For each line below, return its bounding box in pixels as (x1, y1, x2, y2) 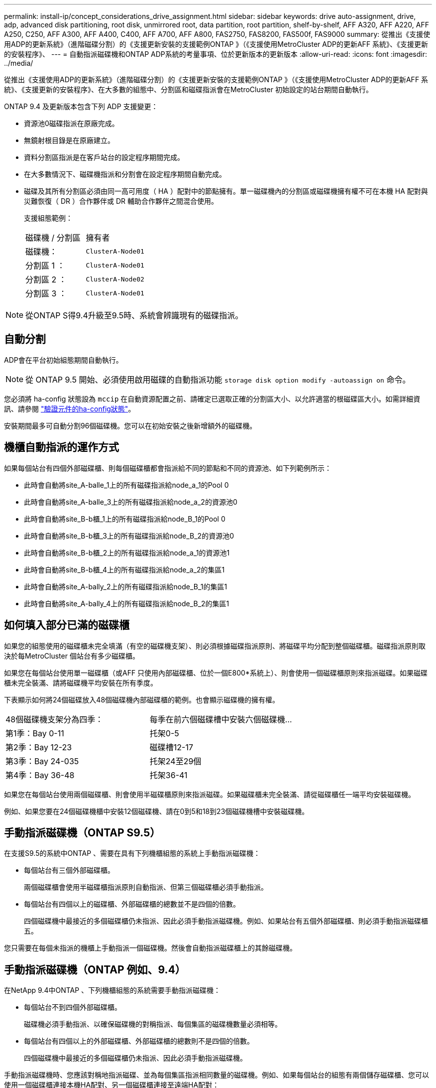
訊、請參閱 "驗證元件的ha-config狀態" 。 (4, 404, 135, 413)
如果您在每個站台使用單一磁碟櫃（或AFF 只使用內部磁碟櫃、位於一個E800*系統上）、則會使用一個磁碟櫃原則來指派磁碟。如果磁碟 (4, 668, 428, 677)
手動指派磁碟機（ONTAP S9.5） (4, 826, 161, 839)
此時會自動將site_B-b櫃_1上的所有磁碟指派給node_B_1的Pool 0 (24, 514, 225, 523)
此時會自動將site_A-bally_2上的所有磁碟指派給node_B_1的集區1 (24, 582, 227, 591)
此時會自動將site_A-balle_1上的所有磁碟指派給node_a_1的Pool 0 (24, 480, 229, 489)
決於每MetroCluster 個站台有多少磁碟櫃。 (4, 651, 139, 660)
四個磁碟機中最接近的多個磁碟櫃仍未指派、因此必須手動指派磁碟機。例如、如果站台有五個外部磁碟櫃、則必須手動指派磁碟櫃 (24, 917, 428, 926)
